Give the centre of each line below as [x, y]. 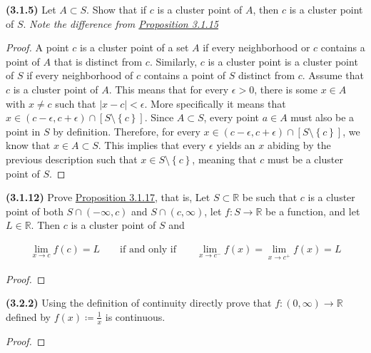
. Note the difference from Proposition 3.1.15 [121, 23]
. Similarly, [173, 61]
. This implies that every [152, 145]
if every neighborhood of [80, 75]
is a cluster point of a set [134, 47]
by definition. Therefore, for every [127, 131]
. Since [159, 117]
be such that [270, 197]
